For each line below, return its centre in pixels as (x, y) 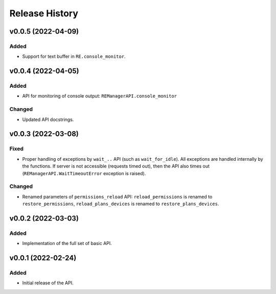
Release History (44, 13)
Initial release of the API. (48, 283)
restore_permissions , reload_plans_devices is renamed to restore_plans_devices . (121, 204)
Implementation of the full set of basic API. (67, 243)
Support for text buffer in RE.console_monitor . (74, 57)
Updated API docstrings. (48, 119)
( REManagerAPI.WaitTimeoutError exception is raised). (84, 173)
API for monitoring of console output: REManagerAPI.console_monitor (100, 96)
